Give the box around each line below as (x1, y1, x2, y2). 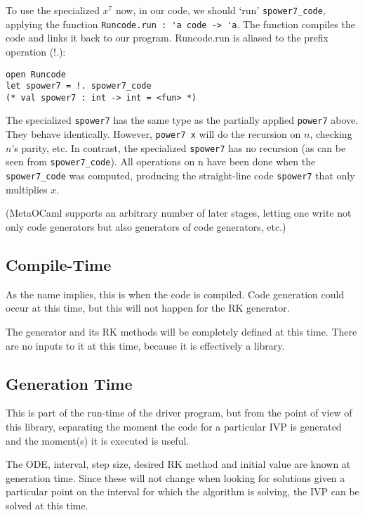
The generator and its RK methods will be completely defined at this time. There (6, 324, 357, 338)
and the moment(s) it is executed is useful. (6, 433, 190, 447)
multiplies (6, 182, 48, 196)
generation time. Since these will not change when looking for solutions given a (6, 470, 345, 485)
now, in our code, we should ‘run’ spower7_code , (115, 3, 326, 17)
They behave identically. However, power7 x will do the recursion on (6, 127, 301, 141)
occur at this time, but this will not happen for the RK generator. (6, 300, 290, 315)
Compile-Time (6, 253, 112, 275)
